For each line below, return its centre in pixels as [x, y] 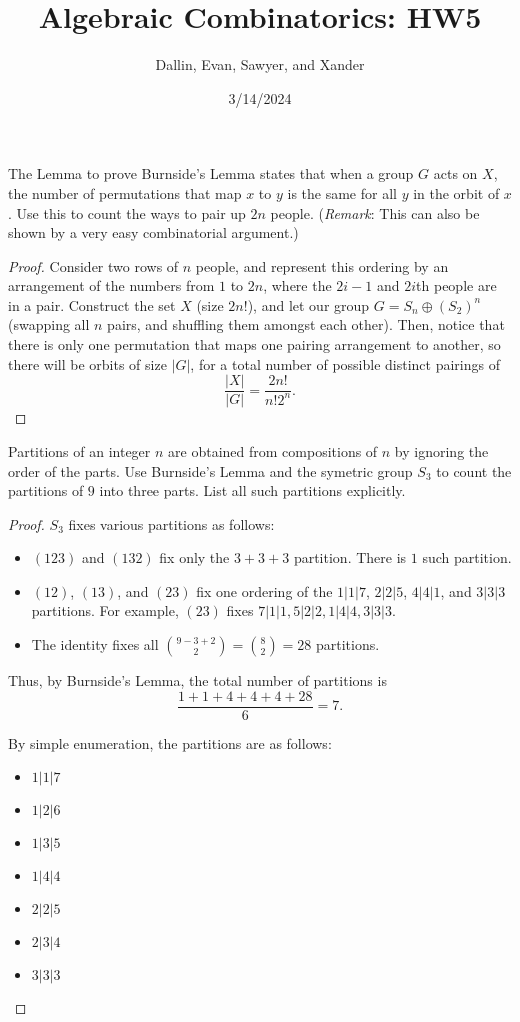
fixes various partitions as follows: [171, 523]
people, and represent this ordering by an [322, 265]
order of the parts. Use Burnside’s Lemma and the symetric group [210, 470]
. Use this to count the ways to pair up [127, 212]
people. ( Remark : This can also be [375, 212]
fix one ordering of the [264, 590]
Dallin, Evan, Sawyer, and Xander [260, 64]
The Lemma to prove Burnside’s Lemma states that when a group [211, 173]
